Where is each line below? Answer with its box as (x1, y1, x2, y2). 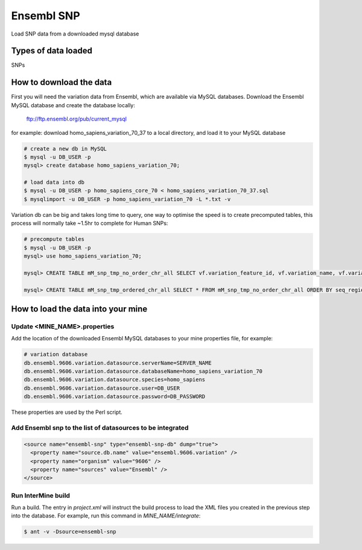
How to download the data (11, 77, 112, 87)
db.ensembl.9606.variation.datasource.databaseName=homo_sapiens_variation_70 (24, 368, 262, 375)
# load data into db (24, 179, 84, 186)
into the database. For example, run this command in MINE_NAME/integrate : (11, 512, 201, 519)
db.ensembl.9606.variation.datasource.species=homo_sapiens (24, 377, 206, 383)
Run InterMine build (11, 491, 71, 499)
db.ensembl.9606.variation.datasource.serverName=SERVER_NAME (24, 359, 212, 366)
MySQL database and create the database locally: (11, 101, 136, 108)
